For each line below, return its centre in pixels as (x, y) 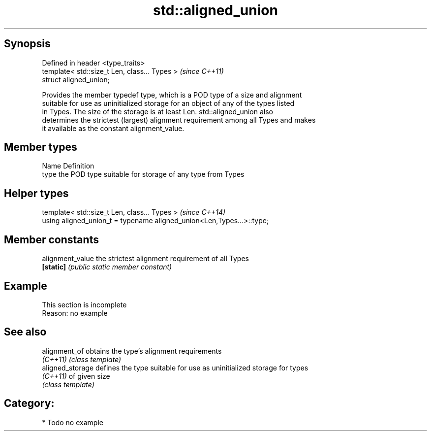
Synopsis (27, 44)
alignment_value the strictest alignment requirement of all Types (145, 259)
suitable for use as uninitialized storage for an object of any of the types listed (168, 103)
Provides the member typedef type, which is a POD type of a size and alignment (172, 95)
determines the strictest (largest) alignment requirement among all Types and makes (179, 120)
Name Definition (68, 166)
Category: (29, 403)
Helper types (36, 193)
